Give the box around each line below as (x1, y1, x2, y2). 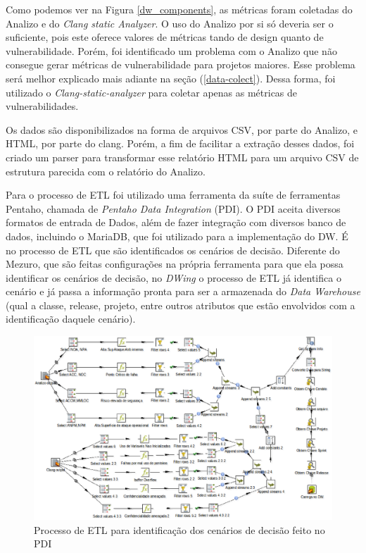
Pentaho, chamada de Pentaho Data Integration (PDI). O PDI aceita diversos (6, 201, 341, 216)
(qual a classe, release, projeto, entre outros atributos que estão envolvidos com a (6, 297, 355, 312)
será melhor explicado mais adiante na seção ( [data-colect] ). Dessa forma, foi (6, 70, 336, 85)
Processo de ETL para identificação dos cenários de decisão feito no (34, 522, 325, 537)
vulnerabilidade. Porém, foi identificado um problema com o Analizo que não (6, 43, 337, 58)
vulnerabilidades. (6, 99, 79, 113)
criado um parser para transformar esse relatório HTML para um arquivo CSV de (6, 149, 359, 164)
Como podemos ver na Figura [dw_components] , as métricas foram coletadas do (6, 2, 353, 16)
